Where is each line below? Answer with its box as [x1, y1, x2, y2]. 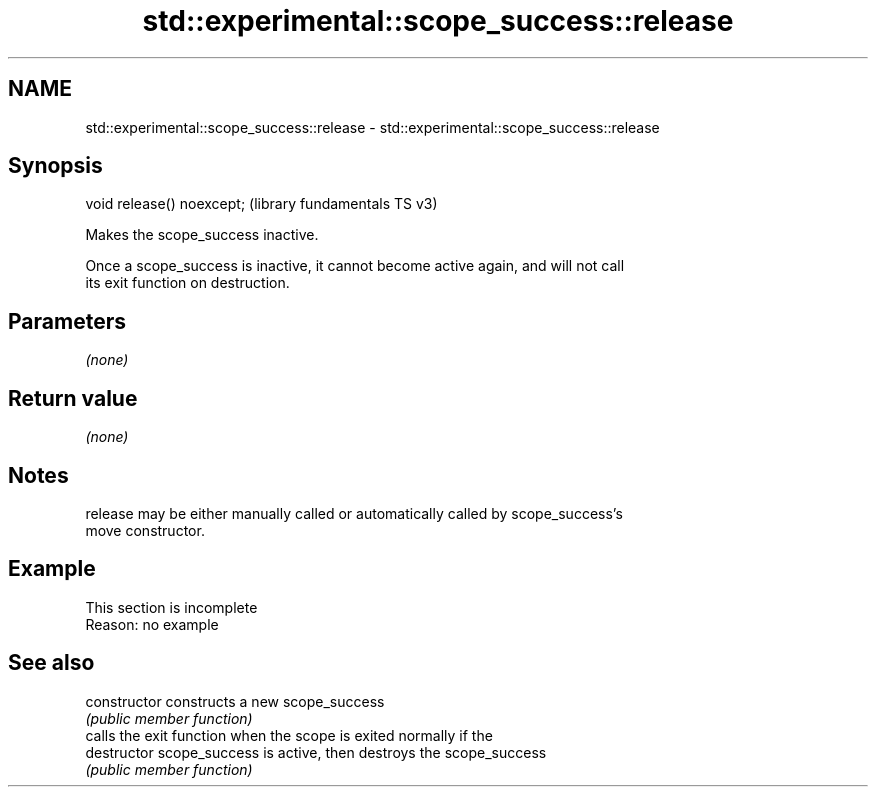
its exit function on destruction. [85, 274, 290, 292]
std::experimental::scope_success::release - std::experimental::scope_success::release [85, 118, 660, 136]
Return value [8, 385, 138, 411]
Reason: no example [85, 615, 219, 633]
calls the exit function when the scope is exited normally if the [85, 726, 493, 744]
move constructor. [85, 521, 205, 539]
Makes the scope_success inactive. [85, 226, 319, 244]
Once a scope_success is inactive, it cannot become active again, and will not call [85, 257, 625, 275]
